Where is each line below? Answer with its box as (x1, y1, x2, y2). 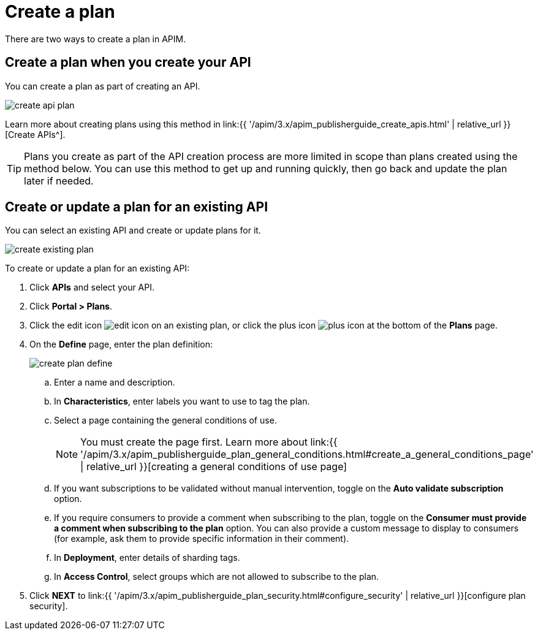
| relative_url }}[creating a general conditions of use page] (80, 460, 347, 473)
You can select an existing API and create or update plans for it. (5, 225, 261, 236)
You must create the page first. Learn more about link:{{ (80, 436, 338, 449)
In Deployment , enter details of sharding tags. (54, 552, 240, 563)
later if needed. (24, 174, 94, 187)
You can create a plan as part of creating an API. (5, 80, 200, 91)
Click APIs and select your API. (29, 282, 155, 293)
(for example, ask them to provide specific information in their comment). (54, 533, 349, 544)
